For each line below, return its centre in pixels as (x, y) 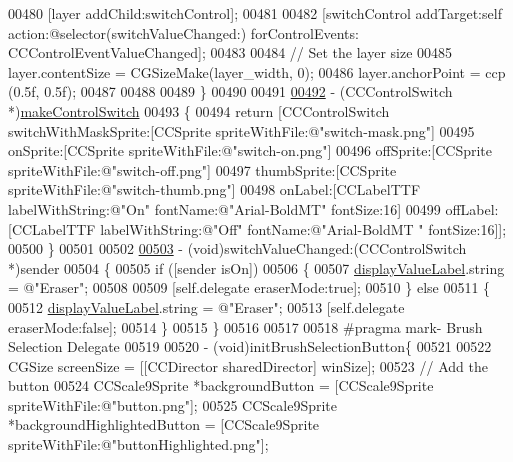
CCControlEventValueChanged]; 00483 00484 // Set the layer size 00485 (230, 52)
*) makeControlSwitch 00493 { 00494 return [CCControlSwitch (199, 110)
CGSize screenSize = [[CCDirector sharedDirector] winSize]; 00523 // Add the (248, 365)
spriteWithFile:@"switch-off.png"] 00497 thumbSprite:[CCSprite (202, 169)
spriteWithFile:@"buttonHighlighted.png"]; (138, 444)
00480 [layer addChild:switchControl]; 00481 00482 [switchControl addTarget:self (255, 13)
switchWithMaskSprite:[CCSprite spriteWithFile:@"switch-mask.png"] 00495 (241, 130)
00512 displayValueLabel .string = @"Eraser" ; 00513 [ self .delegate (206, 306)
